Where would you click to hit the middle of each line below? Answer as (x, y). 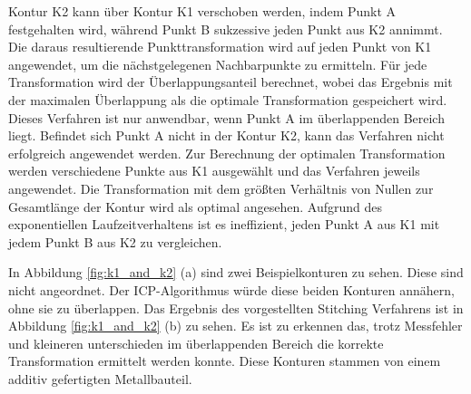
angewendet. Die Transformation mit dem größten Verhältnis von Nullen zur (221, 188)
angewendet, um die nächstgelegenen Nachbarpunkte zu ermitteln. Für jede (218, 64)
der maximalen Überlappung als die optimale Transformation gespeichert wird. (228, 99)
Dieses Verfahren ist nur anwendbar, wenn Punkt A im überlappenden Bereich (226, 117)
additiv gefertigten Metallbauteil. (100, 378)
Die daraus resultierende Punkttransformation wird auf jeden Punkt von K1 (220, 47)
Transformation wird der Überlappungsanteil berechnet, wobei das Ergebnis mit (231, 82)
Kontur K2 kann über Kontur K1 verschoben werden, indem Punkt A (202, 11)
